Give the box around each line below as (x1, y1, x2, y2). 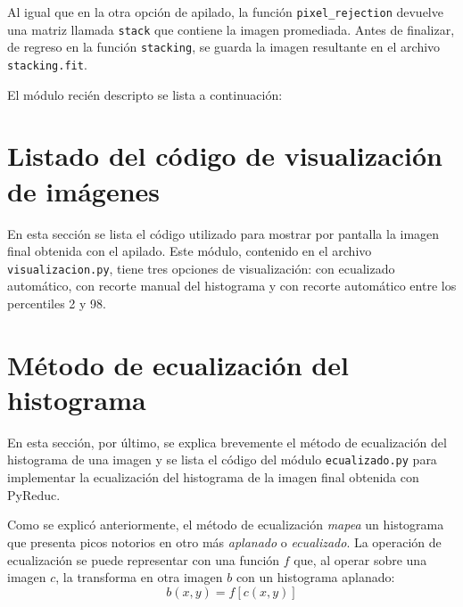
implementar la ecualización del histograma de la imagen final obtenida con (7, 468, 419, 487)
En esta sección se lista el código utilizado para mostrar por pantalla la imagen (7, 224, 440, 242)
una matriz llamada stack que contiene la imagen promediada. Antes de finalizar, (7, 20, 455, 38)
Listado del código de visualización (7, 137, 442, 174)
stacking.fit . (7, 54, 87, 73)
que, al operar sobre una (294, 550, 427, 569)
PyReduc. (7, 485, 61, 504)
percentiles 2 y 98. (7, 293, 106, 312)
